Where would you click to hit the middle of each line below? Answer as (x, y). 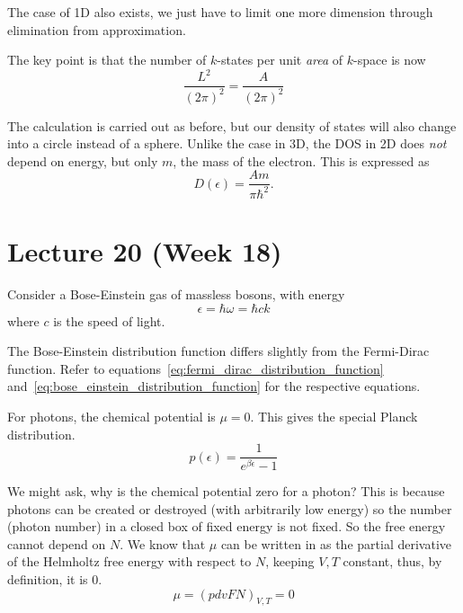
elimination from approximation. (97, 29)
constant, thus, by (392, 561)
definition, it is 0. (55, 579)
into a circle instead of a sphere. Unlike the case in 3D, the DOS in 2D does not (227, 143)
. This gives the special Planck (334, 416)
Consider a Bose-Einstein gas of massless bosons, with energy (176, 294)
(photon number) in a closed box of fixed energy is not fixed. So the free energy (227, 526)
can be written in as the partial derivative (336, 543)
